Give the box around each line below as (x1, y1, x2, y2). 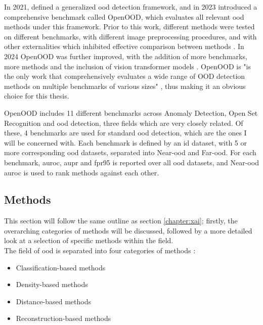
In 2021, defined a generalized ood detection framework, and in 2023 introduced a (4, 2, 257, 12)
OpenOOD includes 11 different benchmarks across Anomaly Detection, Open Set (4, 107, 258, 118)
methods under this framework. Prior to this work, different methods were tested (4, 21, 255, 32)
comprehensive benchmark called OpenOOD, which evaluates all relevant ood (4, 11, 244, 22)
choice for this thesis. (4, 90, 69, 101)
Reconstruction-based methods (16, 313, 111, 323)
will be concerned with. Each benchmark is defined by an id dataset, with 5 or (4, 137, 247, 148)
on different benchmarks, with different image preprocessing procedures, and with (4, 31, 257, 41)
